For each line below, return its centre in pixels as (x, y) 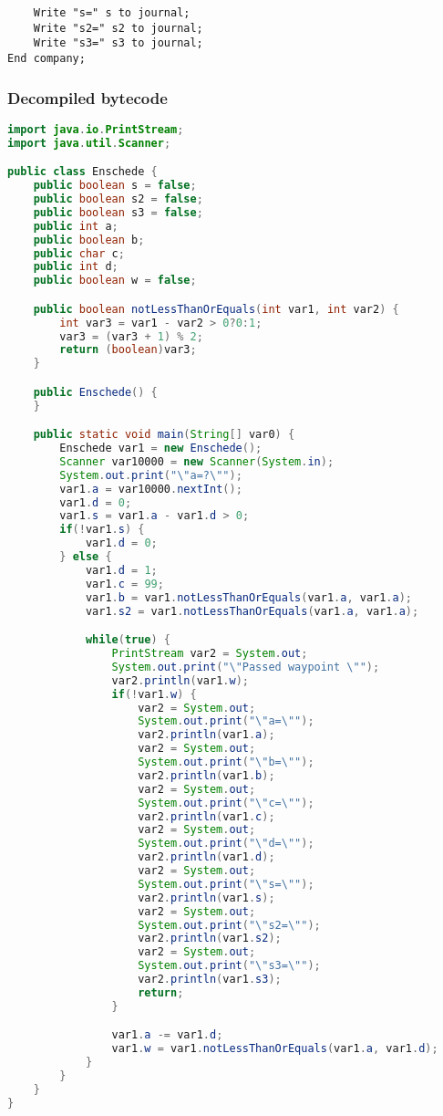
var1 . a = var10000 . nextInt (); (151, 489)
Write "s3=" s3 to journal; (118, 43)
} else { (86, 557)
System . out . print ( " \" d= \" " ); (226, 844)
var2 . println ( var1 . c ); (206, 816)
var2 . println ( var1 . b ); (206, 775)
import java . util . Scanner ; (89, 143)
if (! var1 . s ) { (102, 530)
